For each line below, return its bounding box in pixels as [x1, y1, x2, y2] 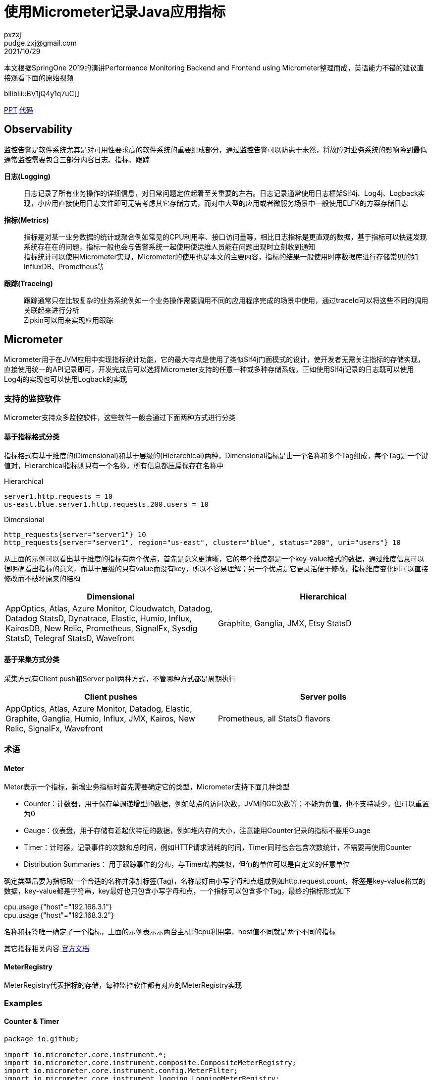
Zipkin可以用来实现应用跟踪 [24, 315, 113, 324]
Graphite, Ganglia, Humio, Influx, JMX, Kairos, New [5, 713, 195, 723]
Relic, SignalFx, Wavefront [5, 723, 103, 733]
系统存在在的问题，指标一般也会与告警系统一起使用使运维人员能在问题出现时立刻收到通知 [24, 242, 315, 251]
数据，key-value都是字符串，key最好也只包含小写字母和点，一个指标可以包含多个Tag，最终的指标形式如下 [4, 887, 351, 896]
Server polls [300, 691, 347, 702]
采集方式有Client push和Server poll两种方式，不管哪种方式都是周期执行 [4, 674, 236, 683]
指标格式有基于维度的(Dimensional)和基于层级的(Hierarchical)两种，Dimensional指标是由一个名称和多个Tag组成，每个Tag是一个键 [4, 451, 429, 460]
